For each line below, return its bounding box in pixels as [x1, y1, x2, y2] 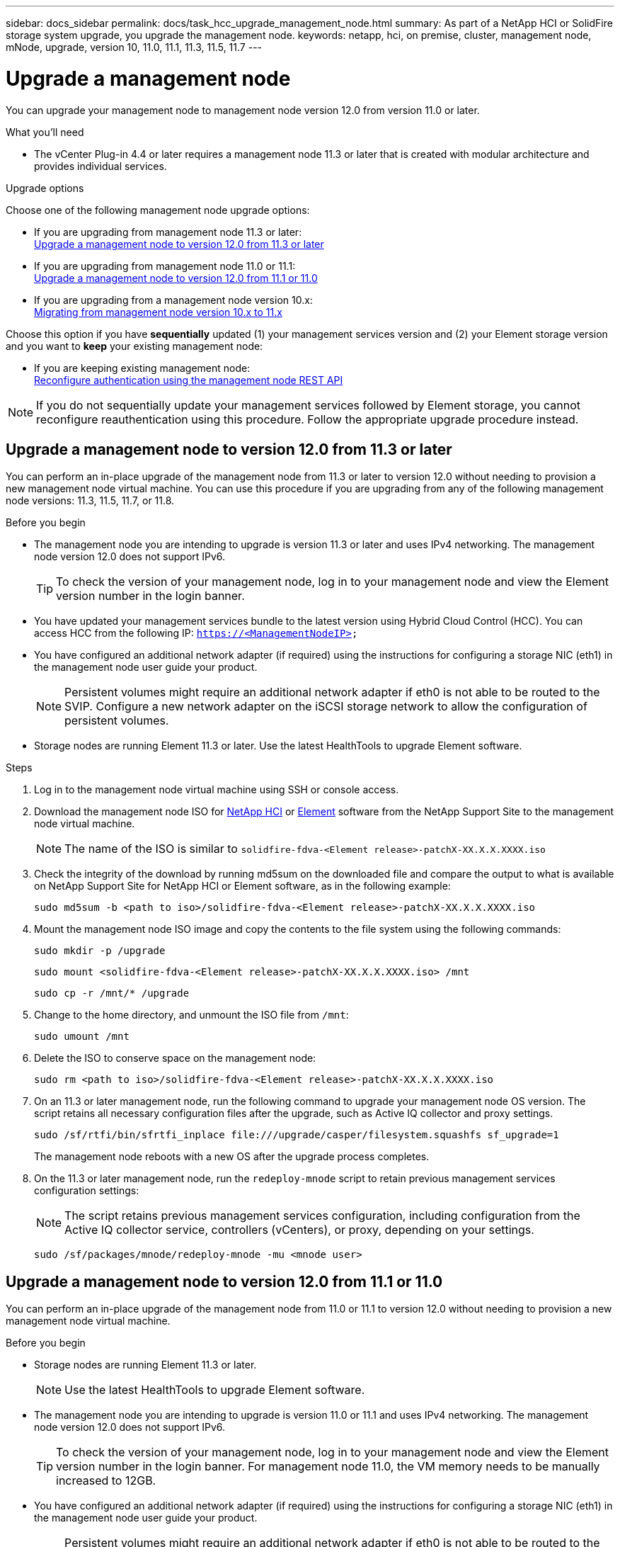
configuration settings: [34, 1184, 139, 1197]
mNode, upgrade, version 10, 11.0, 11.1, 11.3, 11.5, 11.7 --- [6, 41, 263, 53]
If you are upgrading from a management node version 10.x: [34, 293, 313, 306]
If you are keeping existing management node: [34, 361, 251, 374]
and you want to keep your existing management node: [6, 339, 263, 352]
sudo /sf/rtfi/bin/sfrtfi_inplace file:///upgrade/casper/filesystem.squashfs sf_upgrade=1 [34, 1129, 559, 1141]
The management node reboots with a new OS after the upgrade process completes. [34, 1150, 430, 1163]
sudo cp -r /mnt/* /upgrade [34, 987, 190, 999]
